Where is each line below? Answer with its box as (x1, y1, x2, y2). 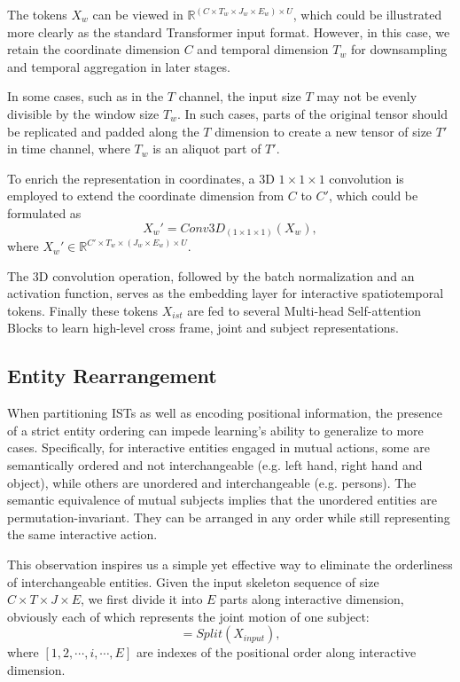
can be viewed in (92, 5, 183, 23)
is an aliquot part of (152, 139, 261, 158)
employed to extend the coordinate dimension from (7, 186, 285, 205)
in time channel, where (7, 139, 130, 158)
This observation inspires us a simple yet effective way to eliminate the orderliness (7, 554, 453, 573)
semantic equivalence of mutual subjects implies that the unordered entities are (7, 490, 438, 509)
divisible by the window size (7, 104, 160, 122)
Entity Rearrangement (7, 362, 217, 389)
